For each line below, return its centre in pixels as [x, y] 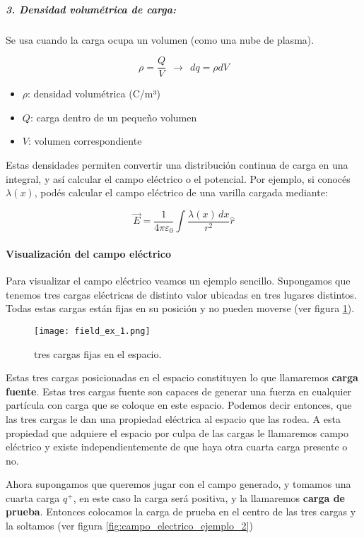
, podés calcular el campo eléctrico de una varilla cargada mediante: [181, 192]
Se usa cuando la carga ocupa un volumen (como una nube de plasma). [160, 39]
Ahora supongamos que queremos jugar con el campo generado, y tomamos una [178, 484]
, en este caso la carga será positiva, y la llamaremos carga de [209, 497]
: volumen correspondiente [85, 141]
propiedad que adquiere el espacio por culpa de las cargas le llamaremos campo [177, 432]
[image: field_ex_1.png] [92, 331]
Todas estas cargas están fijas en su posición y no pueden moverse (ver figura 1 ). [180, 308]
